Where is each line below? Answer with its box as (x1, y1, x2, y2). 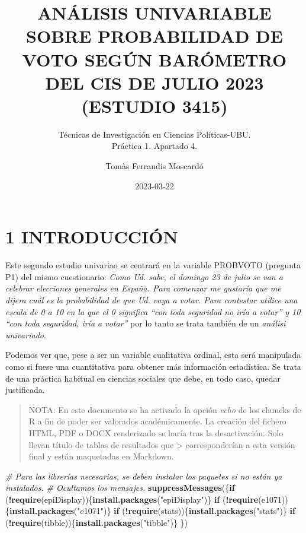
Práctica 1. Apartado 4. (111, 139, 198, 152)
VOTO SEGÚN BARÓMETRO (22, 47, 287, 71)
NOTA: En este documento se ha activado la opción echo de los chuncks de (28, 403, 301, 415)
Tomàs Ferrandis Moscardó (105, 160, 204, 172)
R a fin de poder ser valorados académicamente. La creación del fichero (28, 415, 286, 427)
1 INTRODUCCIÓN (5, 224, 178, 249)
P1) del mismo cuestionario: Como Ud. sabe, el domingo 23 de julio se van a (5, 270, 283, 283)
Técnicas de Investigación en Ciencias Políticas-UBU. (58, 128, 251, 140)
